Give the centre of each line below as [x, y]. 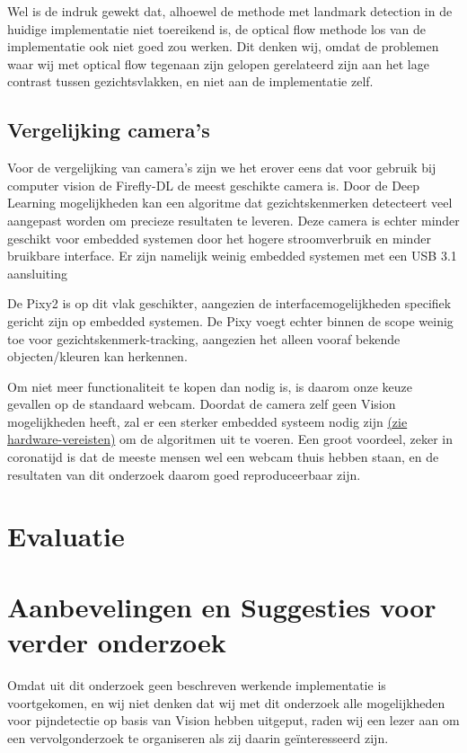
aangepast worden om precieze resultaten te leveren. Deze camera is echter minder [233, 220]
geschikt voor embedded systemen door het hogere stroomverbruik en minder [219, 238]
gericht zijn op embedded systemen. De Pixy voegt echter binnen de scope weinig [230, 320]
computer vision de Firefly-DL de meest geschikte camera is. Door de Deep [214, 185]
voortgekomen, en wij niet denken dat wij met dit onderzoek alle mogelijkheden [226, 702]
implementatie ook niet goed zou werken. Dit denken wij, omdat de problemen [223, 46]
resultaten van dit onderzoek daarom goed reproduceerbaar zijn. [184, 474]
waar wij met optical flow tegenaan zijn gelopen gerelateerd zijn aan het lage [218, 63]
